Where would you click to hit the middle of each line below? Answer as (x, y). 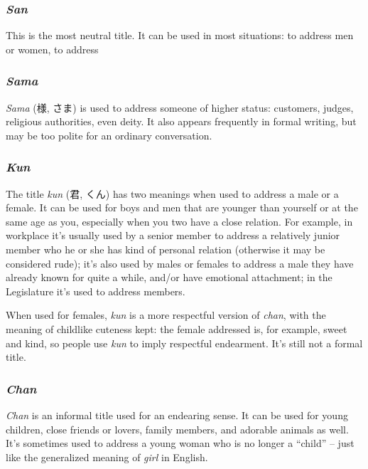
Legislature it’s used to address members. (96, 291)
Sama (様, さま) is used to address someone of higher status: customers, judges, (180, 107)
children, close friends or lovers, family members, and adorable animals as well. (177, 429)
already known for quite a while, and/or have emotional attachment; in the (169, 277)
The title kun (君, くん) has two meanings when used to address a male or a (172, 193)
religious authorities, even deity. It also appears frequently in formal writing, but (181, 121)
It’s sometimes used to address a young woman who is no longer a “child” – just (180, 443)
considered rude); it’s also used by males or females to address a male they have (180, 263)
